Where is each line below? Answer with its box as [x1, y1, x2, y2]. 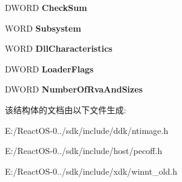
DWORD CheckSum [5, 1, 87, 13]
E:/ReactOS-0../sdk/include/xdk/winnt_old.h [5, 164, 178, 177]
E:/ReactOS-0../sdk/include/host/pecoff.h [5, 144, 163, 157]
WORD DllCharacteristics [5, 42, 113, 55]
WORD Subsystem [5, 21, 81, 34]
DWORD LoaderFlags [5, 62, 94, 75]
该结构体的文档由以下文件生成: [5, 103, 126, 116]
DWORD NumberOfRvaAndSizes [5, 83, 143, 96]
